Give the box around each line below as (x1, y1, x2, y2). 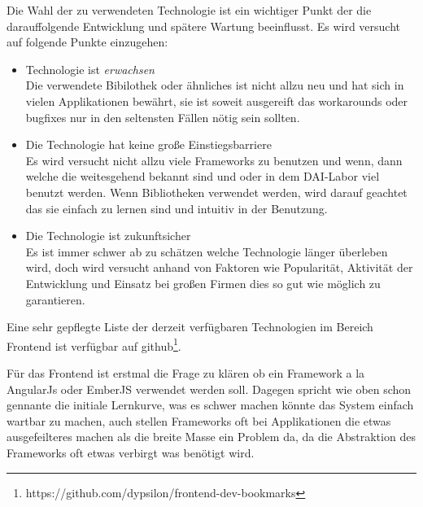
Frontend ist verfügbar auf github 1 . (7, 334, 181, 354)
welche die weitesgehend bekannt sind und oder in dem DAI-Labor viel (25, 168, 380, 185)
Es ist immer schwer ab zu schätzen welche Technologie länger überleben (25, 243, 388, 260)
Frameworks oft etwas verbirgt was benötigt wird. (7, 444, 255, 461)
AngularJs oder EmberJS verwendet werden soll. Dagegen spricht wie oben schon (7, 380, 412, 397)
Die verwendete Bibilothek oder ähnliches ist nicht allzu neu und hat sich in (25, 76, 404, 94)
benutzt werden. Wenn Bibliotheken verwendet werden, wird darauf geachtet (25, 183, 408, 200)
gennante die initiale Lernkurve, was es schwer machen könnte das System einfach (7, 396, 414, 413)
